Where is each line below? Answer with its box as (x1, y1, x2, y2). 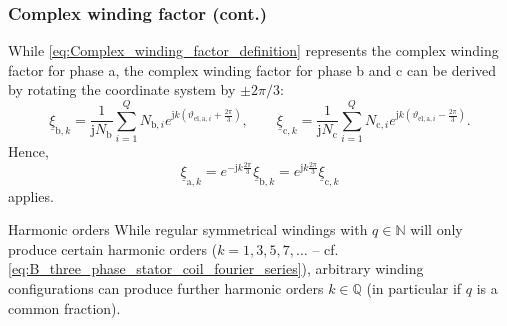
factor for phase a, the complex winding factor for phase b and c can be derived (8, 59, 497, 80)
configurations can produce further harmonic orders (8, 278, 324, 299)
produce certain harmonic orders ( (8, 238, 218, 259)
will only (410, 219, 463, 240)
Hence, (8, 141, 49, 162)
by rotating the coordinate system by (8, 79, 236, 100)
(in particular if (366, 278, 462, 299)
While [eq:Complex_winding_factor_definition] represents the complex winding (8, 40, 499, 61)
